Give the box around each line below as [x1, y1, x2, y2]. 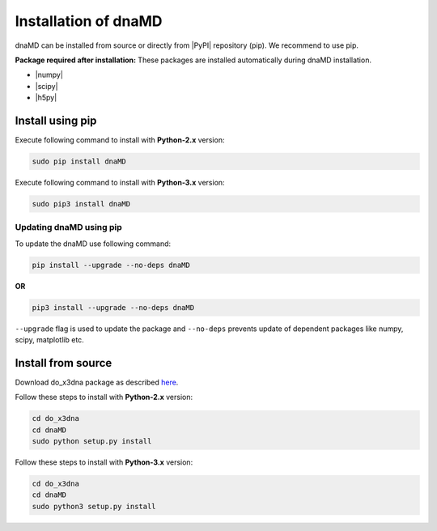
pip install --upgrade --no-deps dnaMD [32, 260, 190, 270]
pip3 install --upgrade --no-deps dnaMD [32, 303, 194, 312]
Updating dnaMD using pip [15, 222, 123, 233]
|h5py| [35, 93, 57, 103]
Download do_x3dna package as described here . [15, 377, 179, 387]
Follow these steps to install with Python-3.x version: [15, 457, 193, 467]
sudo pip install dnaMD [32, 157, 127, 166]
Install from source [15, 356, 112, 370]
